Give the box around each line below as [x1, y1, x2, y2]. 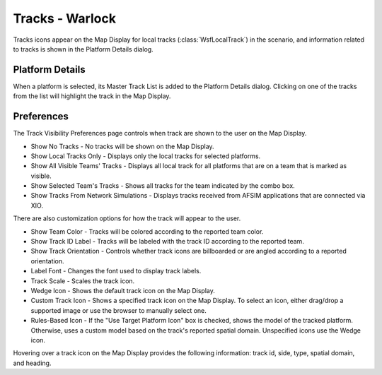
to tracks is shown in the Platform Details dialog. [13, 44, 154, 53]
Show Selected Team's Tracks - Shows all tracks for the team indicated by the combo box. [30, 181, 295, 190]
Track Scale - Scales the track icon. [30, 276, 135, 285]
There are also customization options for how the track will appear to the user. [13, 214, 241, 222]
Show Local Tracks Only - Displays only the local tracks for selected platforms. [30, 152, 261, 160]
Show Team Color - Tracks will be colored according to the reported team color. [30, 227, 264, 236]
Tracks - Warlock [13, 11, 117, 26]
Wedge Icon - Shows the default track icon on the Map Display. [30, 287, 216, 294]
